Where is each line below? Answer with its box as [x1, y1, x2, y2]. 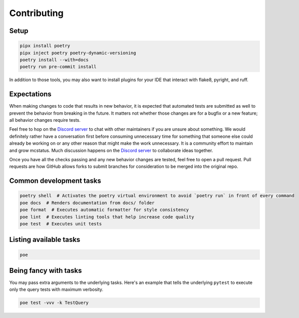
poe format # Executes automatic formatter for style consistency [20, 207, 189, 213]
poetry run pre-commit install [20, 64, 97, 70]
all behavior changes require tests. [9, 117, 81, 123]
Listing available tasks [9, 235, 81, 244]
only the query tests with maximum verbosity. [9, 286, 104, 292]
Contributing [9, 8, 64, 19]
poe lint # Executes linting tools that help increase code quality [20, 214, 194, 220]
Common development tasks [9, 177, 101, 185]
